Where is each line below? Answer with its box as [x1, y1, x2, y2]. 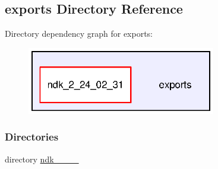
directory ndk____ [5, 152, 79, 165]
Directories [5, 129, 59, 144]
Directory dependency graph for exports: [5, 27, 153, 40]
